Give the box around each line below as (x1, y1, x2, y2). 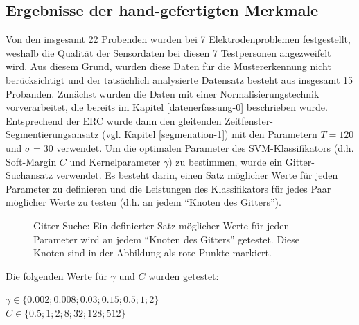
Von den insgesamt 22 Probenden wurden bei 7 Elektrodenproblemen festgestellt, (6, 32, 351, 46)
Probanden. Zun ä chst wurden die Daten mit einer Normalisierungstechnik (6, 86, 319, 100)
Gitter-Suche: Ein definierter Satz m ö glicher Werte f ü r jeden (33, 218, 290, 232)
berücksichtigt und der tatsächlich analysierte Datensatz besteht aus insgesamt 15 (6, 72, 353, 87)
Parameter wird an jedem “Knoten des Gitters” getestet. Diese (33, 231, 299, 246)
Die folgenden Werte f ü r (6, 268, 107, 283)
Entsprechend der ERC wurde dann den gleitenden (6, 113, 222, 128)
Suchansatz (6, 168, 53, 182)
